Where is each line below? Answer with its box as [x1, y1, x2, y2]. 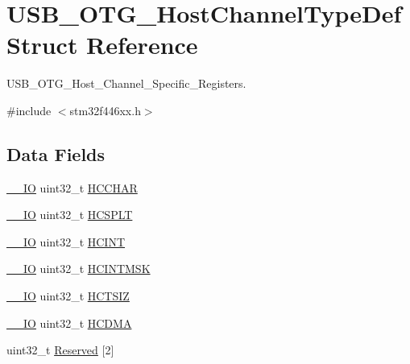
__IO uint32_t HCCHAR [6, 179, 138, 196]
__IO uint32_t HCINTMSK [6, 260, 151, 277]
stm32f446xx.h [69, 101, 141, 118]
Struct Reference [6, 28, 198, 61]
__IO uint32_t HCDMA [6, 314, 132, 331]
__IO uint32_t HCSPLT [6, 206, 133, 223]
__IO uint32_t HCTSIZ [6, 287, 130, 304]
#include [6, 101, 52, 118]
